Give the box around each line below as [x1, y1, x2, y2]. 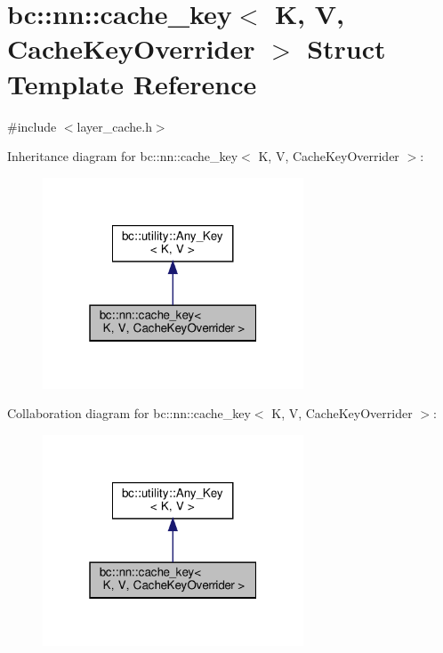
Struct [307, 30, 386, 67]
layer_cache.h [77, 117, 152, 135]
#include [7, 117, 57, 135]
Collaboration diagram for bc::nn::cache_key [7, 404, 251, 423]
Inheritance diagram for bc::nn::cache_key [7, 147, 238, 165]
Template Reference [7, 65, 257, 101]
